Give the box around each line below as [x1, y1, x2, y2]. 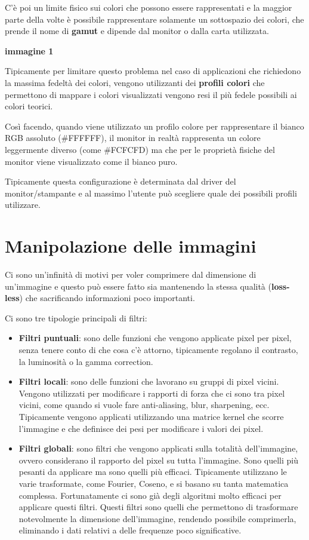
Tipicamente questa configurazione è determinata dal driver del [5, 175, 236, 188]
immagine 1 [5, 44, 54, 57]
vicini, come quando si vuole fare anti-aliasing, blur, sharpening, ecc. [18, 398, 270, 411]
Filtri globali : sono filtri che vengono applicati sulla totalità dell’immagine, [18, 442, 298, 455]
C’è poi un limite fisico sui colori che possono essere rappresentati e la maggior [5, 1, 292, 13]
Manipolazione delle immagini [5, 234, 257, 258]
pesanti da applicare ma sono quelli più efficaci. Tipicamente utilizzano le [18, 465, 287, 478]
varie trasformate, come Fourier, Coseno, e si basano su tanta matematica [18, 477, 289, 489]
